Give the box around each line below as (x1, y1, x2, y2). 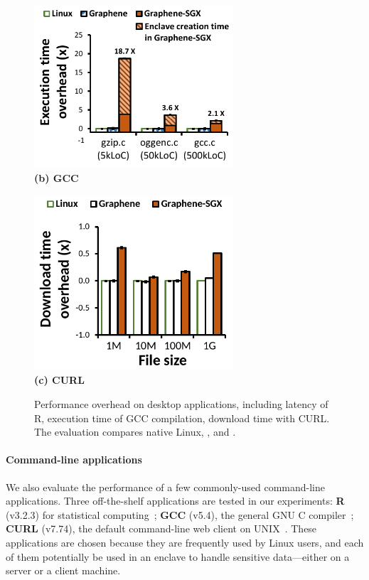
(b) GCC (34, 171, 79, 186)
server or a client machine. (6, 563, 121, 578)
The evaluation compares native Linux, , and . (34, 424, 236, 439)
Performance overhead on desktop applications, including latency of (34, 397, 328, 412)
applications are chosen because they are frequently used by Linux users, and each (6, 535, 364, 550)
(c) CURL (34, 372, 85, 387)
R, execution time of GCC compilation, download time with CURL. (34, 410, 330, 425)
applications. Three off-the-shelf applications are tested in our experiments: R (6, 493, 345, 508)
